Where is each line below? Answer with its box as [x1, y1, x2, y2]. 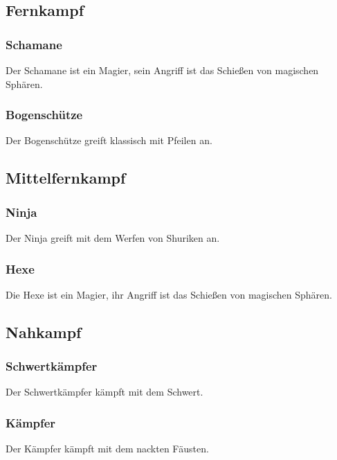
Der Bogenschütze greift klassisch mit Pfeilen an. [6, 133, 212, 148]
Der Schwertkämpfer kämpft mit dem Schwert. [6, 384, 203, 399]
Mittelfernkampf [6, 167, 126, 188]
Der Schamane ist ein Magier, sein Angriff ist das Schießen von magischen [6, 63, 319, 77]
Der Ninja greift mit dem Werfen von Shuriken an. [6, 231, 220, 245]
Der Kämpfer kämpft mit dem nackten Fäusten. [6, 441, 209, 456]
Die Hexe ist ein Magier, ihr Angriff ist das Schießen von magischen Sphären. [6, 287, 332, 301]
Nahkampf [6, 321, 82, 342]
